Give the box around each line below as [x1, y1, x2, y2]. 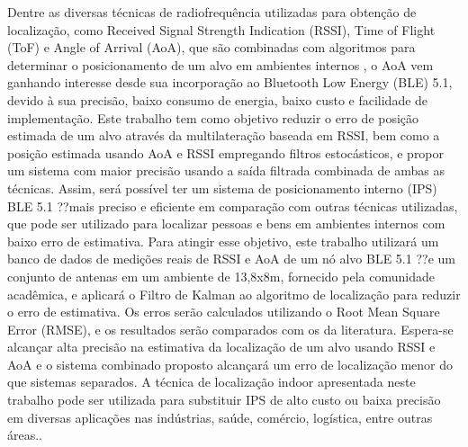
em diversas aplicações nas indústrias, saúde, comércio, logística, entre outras [7, 407, 433, 426]
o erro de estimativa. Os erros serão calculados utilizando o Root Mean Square [7, 302, 440, 321]
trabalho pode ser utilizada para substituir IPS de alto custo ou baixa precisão [7, 390, 441, 409]
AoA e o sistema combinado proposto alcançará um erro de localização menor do [7, 354, 454, 373]
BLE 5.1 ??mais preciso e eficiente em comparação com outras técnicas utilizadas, [7, 196, 458, 215]
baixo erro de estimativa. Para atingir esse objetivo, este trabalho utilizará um [7, 231, 439, 250]
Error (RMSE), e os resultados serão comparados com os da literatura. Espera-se [7, 319, 454, 338]
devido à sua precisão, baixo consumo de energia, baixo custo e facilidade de [7, 90, 428, 109]
